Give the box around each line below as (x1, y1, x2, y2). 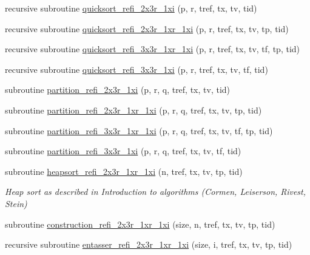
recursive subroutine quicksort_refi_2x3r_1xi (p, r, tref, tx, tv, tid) (5, 2, 257, 14)
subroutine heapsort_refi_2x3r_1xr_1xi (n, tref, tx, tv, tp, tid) (5, 165, 243, 177)
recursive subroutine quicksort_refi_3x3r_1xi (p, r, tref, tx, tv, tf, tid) (5, 63, 268, 75)
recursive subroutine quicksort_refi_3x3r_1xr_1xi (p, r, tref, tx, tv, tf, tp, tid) (5, 42, 300, 55)
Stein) (5, 197, 27, 209)
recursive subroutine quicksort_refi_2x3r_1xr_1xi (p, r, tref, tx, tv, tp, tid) (5, 22, 289, 35)
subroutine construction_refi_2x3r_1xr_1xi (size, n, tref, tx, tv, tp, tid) (5, 217, 275, 230)
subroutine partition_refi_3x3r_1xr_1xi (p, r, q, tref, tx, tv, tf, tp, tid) (5, 124, 273, 137)
